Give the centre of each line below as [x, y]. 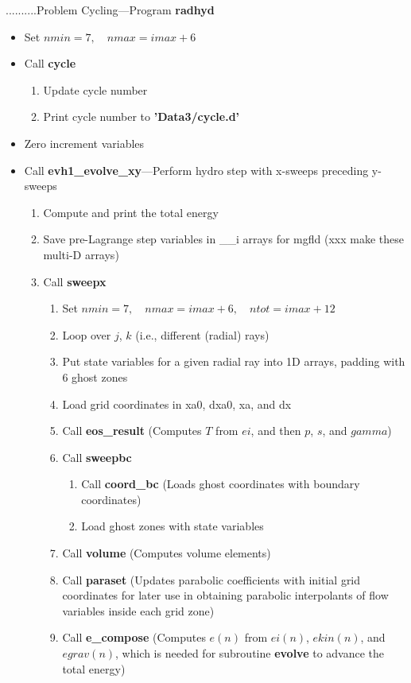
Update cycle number [95, 89]
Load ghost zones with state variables [173, 526]
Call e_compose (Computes [134, 637]
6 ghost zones [95, 376]
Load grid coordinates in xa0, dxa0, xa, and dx [177, 404]
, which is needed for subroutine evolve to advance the [250, 653]
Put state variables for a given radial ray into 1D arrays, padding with [234, 361]
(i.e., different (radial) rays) [202, 334]
